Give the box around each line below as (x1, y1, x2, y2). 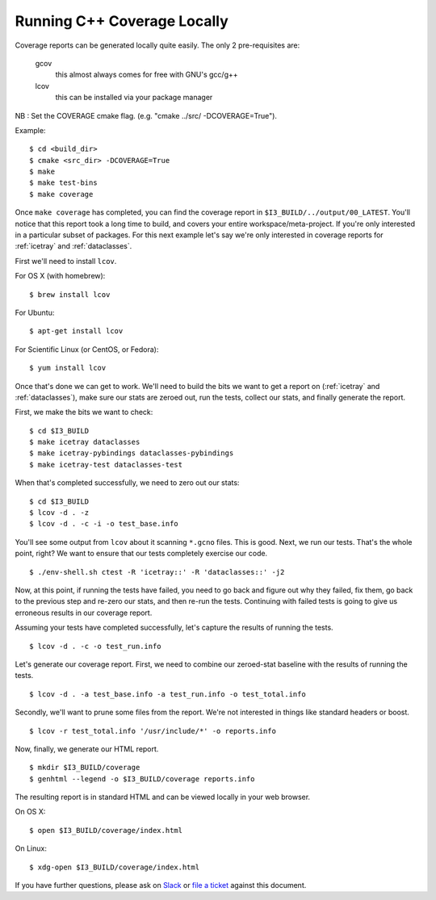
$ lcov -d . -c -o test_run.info (29, 642, 161, 651)
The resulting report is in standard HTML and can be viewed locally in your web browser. (15, 792, 311, 802)
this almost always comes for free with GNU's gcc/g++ (55, 69, 238, 80)
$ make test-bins (29, 178, 98, 187)
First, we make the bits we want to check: (15, 408, 153, 417)
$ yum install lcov (29, 363, 107, 373)
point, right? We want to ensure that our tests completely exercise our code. (15, 549, 268, 559)
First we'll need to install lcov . (15, 256, 117, 266)
